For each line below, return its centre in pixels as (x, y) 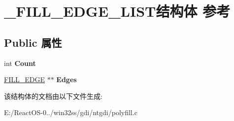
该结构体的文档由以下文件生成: (53, 96)
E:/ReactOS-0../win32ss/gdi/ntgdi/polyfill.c (71, 112)
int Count (20, 63)
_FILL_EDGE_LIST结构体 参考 (117, 11)
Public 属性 (33, 42)
